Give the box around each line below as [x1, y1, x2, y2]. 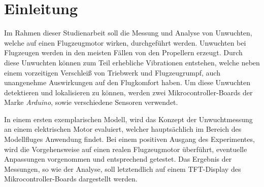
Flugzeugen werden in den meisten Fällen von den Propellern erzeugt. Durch [4, 47, 243, 58]
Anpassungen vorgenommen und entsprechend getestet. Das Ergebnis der [4, 154, 232, 164]
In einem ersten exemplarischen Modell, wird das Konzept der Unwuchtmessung [4, 114, 253, 124]
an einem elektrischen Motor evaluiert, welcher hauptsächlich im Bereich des [4, 124, 242, 134]
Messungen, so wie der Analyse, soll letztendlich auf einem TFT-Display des [4, 163, 241, 174]
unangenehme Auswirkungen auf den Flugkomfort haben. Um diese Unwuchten [4, 77, 251, 88]
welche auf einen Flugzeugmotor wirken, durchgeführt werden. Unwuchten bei [4, 37, 246, 48]
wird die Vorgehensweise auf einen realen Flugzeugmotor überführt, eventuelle [4, 143, 247, 154]
